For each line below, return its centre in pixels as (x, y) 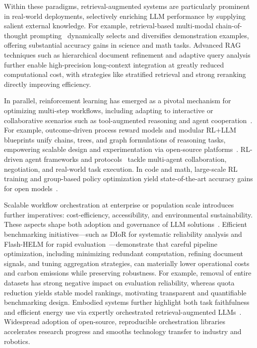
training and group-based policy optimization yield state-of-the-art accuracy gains (128, 178)
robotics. (17, 341)
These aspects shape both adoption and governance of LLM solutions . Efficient (126, 224)
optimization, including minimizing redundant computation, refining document (124, 253)
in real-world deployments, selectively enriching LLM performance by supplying (125, 16)
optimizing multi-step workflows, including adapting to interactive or (109, 110)
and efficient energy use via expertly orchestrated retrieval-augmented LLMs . (123, 312)
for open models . (31, 188)
